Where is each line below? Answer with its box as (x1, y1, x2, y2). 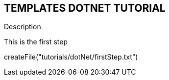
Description (4, 22, 41, 31)
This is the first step (4, 38, 68, 46)
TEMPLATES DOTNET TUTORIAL (4, 2, 166, 14)
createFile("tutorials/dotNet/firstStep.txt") (4, 53, 138, 61)
